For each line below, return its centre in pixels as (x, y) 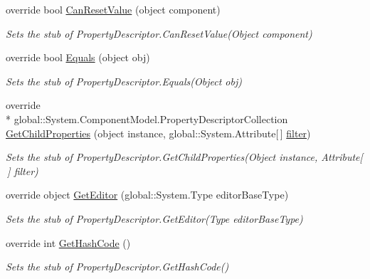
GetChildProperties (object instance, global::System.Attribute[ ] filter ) (158, 133)
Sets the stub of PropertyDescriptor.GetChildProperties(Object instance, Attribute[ (184, 157)
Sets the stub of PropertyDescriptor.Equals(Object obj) (124, 81)
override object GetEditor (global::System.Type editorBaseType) (147, 195)
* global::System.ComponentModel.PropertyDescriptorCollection (147, 119)
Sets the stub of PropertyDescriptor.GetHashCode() (117, 267)
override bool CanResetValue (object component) (113, 9)
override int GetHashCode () (68, 242)
